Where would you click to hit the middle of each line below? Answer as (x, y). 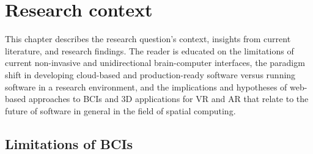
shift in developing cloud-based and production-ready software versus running (150, 74)
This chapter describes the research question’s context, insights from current (148, 39)
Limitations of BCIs (69, 143)
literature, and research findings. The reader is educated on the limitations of (149, 50)
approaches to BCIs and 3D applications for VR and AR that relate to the (168, 99)
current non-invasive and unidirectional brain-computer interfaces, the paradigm (155, 63)
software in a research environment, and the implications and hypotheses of (146, 86)
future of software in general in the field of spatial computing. (120, 110)
